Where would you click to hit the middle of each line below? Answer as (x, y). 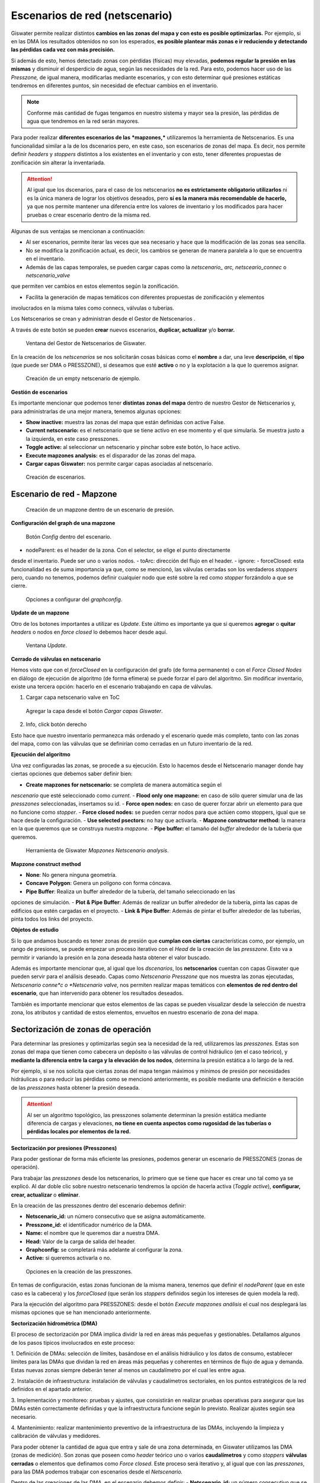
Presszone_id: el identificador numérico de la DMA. (89, 1224)
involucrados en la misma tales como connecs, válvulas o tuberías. (92, 308)
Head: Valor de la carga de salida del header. (81, 1241)
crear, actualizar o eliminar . (45, 1195)
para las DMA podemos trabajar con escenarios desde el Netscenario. (97, 1472)
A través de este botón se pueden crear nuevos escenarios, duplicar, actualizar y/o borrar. (123, 330)
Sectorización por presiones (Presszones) (64, 1148)
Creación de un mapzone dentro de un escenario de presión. (100, 510)
